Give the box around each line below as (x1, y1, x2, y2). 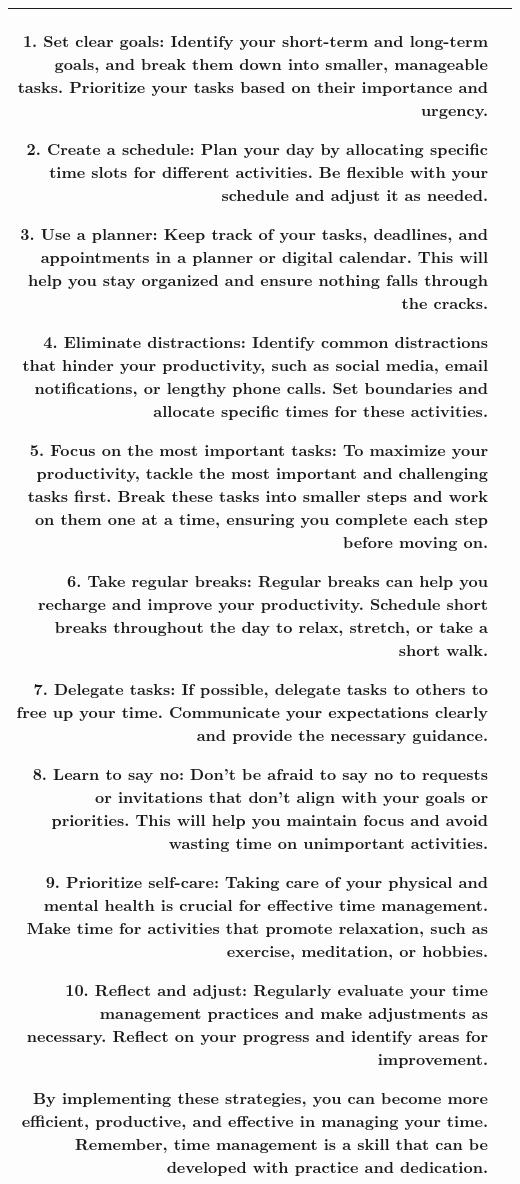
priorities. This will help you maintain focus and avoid (51, 808, 488, 831)
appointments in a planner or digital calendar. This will (40, 245, 488, 268)
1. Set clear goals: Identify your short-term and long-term (22, 29, 488, 52)
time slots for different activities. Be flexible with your (49, 160, 488, 183)
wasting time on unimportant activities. (168, 831, 488, 854)
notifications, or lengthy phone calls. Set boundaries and (34, 376, 488, 399)
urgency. (420, 98, 488, 121)
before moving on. (342, 530, 488, 553)
